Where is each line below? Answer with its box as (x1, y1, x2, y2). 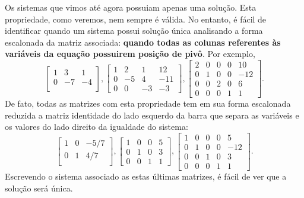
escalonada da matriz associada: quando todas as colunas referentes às (5, 36, 281, 48)
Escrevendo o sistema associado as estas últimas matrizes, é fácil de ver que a (5, 170, 287, 182)
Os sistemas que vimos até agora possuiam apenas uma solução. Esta (5, 1, 256, 13)
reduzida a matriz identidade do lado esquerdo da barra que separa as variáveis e (5, 108, 299, 121)
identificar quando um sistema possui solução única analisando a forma (5, 24, 263, 37)
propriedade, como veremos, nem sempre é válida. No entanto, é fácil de (5, 12, 267, 25)
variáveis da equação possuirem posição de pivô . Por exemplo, (5, 47, 255, 60)
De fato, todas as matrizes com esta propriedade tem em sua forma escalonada (5, 97, 291, 110)
